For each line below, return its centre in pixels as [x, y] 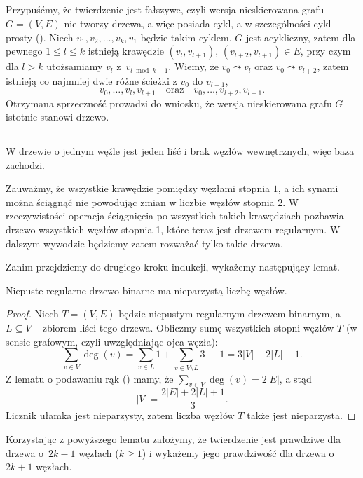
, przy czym [326, 51]
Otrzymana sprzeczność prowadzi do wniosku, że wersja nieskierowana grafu [169, 103]
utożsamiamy [75, 66]
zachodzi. [25, 164]
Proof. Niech [32, 314]
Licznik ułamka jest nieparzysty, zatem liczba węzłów [120, 415]
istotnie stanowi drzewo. [57, 117]
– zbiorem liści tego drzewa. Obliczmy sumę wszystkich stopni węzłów [184, 328]
